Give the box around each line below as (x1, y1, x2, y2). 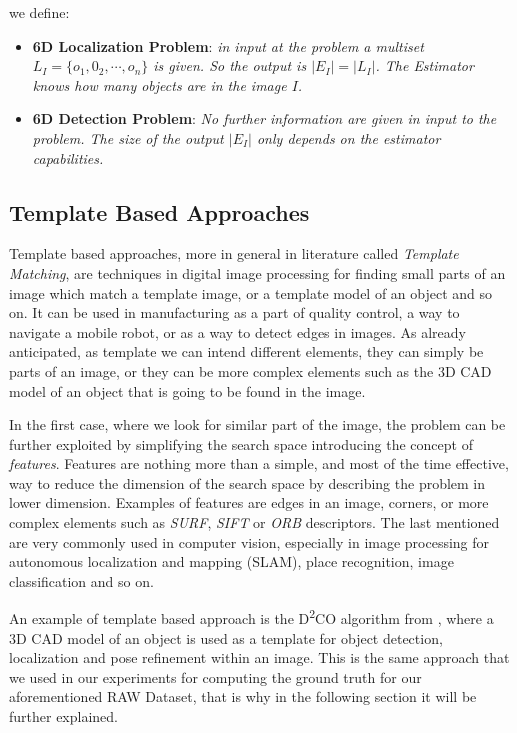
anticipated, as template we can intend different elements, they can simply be (9, 341, 484, 362)
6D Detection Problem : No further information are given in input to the (32, 108, 497, 129)
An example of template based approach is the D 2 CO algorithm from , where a (9, 605, 494, 629)
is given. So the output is (153, 55, 307, 76)
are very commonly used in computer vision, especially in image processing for (9, 531, 490, 552)
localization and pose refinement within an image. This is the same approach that (9, 647, 510, 668)
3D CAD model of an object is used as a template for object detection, (9, 627, 443, 648)
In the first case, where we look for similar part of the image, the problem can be (9, 414, 506, 435)
